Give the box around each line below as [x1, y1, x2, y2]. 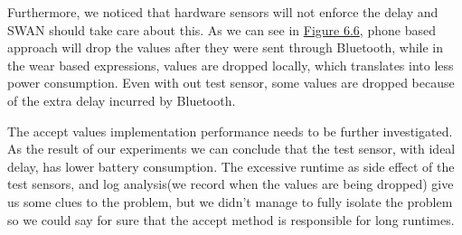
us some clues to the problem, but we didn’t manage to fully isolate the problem [7, 192, 453, 211]
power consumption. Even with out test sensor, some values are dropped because [7, 73, 455, 92]
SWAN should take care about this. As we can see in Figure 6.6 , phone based [7, 20, 436, 39]
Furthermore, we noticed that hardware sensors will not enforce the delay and [7, 3, 438, 21]
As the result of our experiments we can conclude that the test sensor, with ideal [7, 139, 456, 158]
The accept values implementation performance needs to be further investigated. [7, 121, 453, 140]
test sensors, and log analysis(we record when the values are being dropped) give [7, 174, 454, 193]
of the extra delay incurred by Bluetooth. [7, 90, 236, 109]
